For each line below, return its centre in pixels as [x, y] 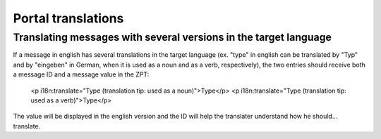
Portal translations [68, 18]
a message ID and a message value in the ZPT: [81, 74]
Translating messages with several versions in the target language [172, 37]
